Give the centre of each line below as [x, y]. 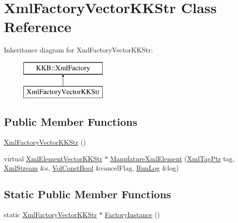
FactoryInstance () [132, 214]
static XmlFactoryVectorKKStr [50, 214]
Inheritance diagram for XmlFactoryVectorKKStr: [79, 50]
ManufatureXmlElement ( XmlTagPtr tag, [172, 158]
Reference [38, 26]
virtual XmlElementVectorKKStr [53, 158]
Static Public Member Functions [88, 194]
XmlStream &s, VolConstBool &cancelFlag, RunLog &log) [92, 168]
